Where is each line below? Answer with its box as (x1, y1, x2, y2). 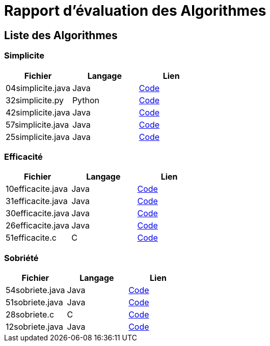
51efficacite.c (6, 233, 57, 243)
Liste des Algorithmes (4, 28, 118, 42)
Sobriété (4, 252, 39, 263)
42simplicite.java (6, 107, 70, 118)
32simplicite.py (6, 95, 64, 105)
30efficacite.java (6, 208, 70, 219)
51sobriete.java (6, 297, 63, 308)
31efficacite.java (6, 196, 68, 207)
